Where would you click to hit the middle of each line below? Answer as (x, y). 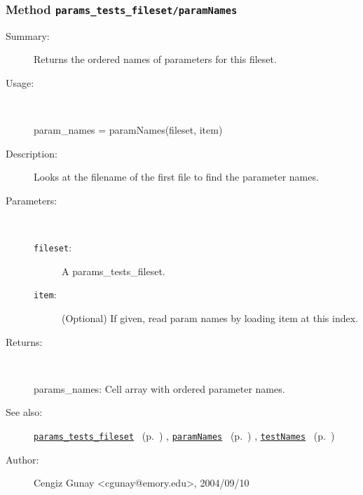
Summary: (28, 35)
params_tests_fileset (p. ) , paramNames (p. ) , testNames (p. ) (184, 435)
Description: (32, 153)
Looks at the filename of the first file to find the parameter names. (176, 177)
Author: (22, 459)
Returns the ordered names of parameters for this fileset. (155, 59)
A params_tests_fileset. (114, 271)
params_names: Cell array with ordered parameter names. (159, 388)
